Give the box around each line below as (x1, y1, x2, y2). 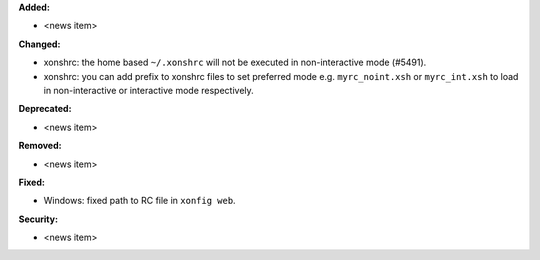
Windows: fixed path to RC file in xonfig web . (43, 195, 236, 207)
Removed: (18, 140, 62, 152)
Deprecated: (18, 103, 72, 115)
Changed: (18, 38, 61, 50)
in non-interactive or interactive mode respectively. (43, 84, 254, 96)
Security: (18, 213, 59, 225)
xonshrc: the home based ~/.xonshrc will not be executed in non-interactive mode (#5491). (43, 56, 427, 69)
